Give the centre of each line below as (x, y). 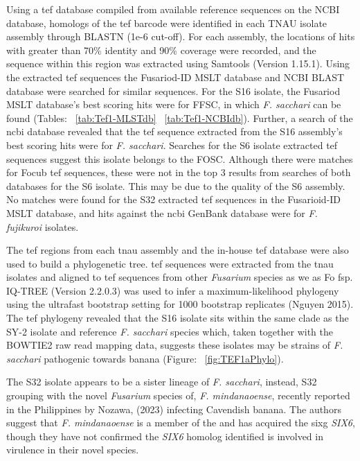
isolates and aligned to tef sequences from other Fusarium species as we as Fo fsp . (180, 277)
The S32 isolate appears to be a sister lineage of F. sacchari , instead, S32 (162, 382)
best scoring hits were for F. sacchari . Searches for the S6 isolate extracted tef (172, 145)
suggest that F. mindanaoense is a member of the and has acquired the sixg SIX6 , (181, 423)
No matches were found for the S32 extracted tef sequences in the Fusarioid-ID (174, 199)
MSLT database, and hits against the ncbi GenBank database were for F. (162, 212)
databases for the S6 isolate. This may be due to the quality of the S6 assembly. (176, 185)
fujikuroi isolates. (43, 226)
